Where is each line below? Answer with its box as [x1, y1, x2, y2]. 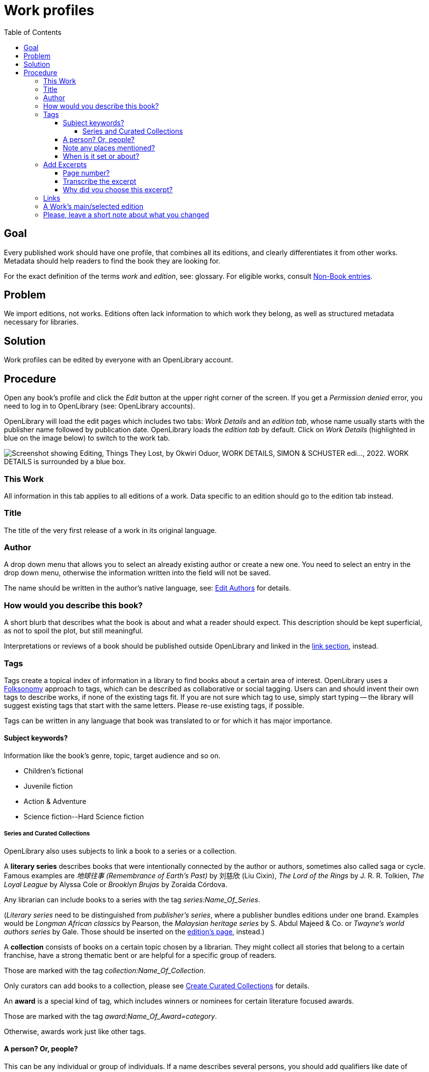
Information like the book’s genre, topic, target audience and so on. [4, 751, 221, 760]
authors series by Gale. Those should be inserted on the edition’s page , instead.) [4, 927, 265, 936]
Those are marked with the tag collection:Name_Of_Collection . [4, 966, 206, 975]
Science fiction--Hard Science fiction [24, 812, 144, 821]
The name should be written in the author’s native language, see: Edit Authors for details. [4, 584, 291, 593]
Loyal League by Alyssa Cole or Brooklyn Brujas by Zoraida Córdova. [4, 880, 227, 889]
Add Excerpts [43, 160, 87, 169]
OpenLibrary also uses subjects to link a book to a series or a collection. [4, 846, 237, 855]
